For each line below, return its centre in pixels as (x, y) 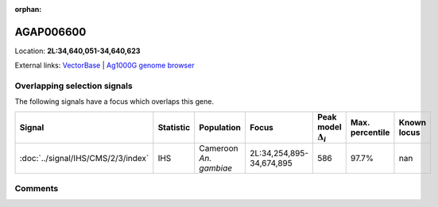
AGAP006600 (50, 32)
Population (220, 128)
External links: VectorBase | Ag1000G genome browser (105, 65)
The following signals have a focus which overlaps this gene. (114, 102)
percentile (370, 132)
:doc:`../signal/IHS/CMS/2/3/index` (84, 159)
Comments (37, 188)
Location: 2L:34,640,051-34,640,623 (78, 51)
